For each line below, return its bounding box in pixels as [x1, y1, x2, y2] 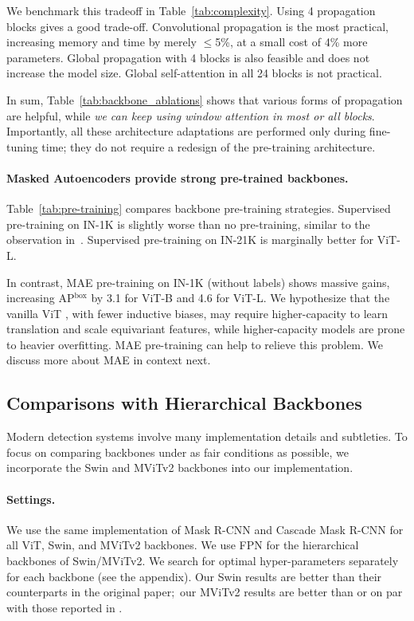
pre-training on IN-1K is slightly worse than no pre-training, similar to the [6, 215, 370, 232]
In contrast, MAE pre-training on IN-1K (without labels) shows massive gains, [6, 273, 390, 290]
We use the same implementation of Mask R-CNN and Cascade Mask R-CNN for [6, 521, 404, 537]
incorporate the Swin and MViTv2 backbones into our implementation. [6, 459, 353, 476]
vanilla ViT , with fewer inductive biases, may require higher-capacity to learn [6, 305, 389, 321]
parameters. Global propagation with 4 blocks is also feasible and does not [6, 49, 370, 65]
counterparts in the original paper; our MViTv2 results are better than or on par [6, 584, 403, 600]
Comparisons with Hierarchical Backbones [6, 391, 362, 415]
